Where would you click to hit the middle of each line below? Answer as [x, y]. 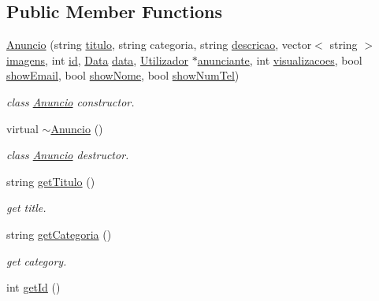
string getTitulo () [51, 181]
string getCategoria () [59, 234]
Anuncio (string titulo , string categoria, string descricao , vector [159, 45]
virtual [22, 128]
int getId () [33, 287]
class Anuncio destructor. [68, 155]
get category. [37, 260]
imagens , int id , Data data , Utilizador [98, 59]
